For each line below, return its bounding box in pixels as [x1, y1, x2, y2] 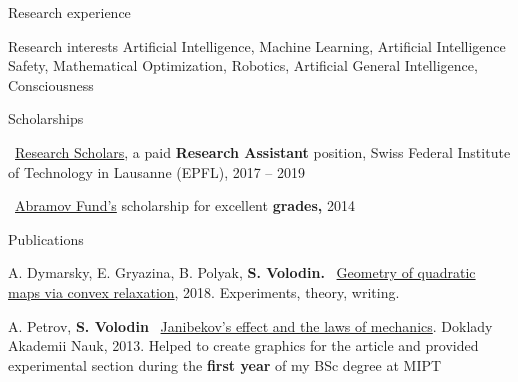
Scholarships [8, 108, 84, 129]
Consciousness [8, 74, 94, 95]
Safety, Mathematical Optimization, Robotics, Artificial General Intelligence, [8, 55, 478, 76]
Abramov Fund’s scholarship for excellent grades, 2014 [15, 195, 355, 216]
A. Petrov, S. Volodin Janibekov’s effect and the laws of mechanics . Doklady [8, 315, 493, 336]
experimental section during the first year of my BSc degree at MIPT [8, 354, 442, 375]
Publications [8, 228, 84, 249]
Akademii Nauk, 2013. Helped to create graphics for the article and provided [8, 335, 479, 356]
